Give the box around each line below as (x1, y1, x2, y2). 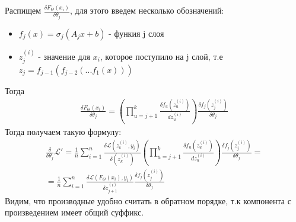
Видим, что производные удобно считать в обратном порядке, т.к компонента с (5, 194, 291, 207)
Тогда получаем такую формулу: (5, 126, 122, 138)
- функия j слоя (109, 27, 164, 39)
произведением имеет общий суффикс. (5, 206, 144, 218)
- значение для (38, 50, 90, 62)
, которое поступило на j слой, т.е (100, 50, 223, 62)
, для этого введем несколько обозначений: (69, 4, 224, 17)
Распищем (5, 4, 42, 17)
